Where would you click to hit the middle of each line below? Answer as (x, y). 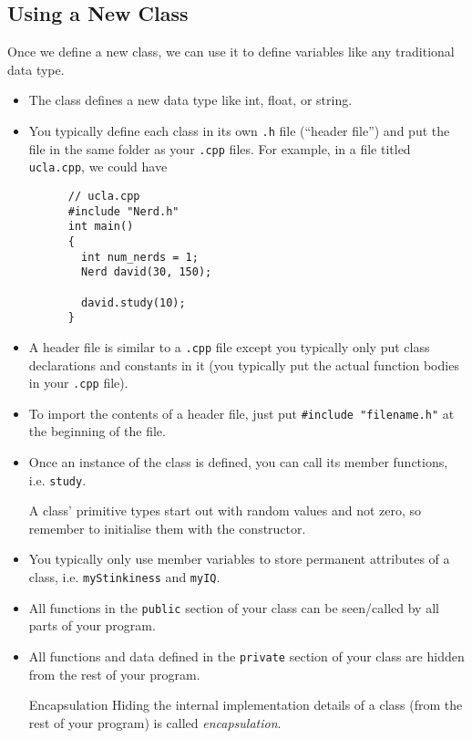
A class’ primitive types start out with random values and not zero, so (225, 510)
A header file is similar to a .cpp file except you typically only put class (229, 346)
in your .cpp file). (78, 383)
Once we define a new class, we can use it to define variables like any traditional (231, 52)
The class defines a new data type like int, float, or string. (190, 100)
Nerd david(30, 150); (147, 272)
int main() (101, 227)
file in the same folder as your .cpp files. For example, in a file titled (220, 148)
